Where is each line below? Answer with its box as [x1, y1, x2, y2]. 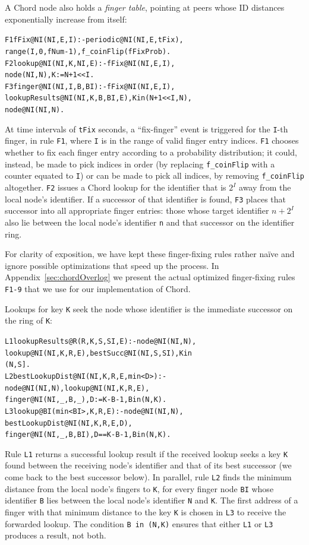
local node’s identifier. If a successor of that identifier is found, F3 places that [5, 192, 286, 205]
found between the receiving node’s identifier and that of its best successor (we [5, 459, 292, 471]
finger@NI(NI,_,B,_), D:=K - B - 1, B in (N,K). [5, 395, 167, 404]
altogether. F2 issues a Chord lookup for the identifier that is [5, 181, 226, 193]
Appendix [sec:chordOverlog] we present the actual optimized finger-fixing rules [5, 271, 295, 283]
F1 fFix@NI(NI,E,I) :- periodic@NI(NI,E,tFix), [5, 36, 184, 45]
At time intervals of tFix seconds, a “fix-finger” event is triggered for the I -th [5, 122, 288, 135]
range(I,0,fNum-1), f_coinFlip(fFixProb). [5, 47, 171, 56]
